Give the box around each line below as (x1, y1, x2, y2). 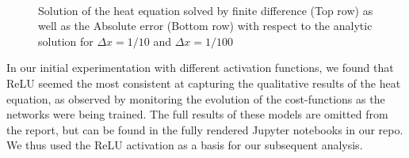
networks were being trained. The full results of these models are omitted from (6, 106, 388, 122)
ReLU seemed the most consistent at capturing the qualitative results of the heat (6, 74, 401, 91)
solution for (38, 32, 94, 49)
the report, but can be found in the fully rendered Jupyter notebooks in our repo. (6, 121, 403, 137)
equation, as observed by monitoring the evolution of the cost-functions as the (6, 90, 385, 107)
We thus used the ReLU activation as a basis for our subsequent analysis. (6, 137, 363, 153)
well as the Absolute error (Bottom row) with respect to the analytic (38, 17, 373, 34)
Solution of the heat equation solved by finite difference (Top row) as (38, 2, 373, 18)
